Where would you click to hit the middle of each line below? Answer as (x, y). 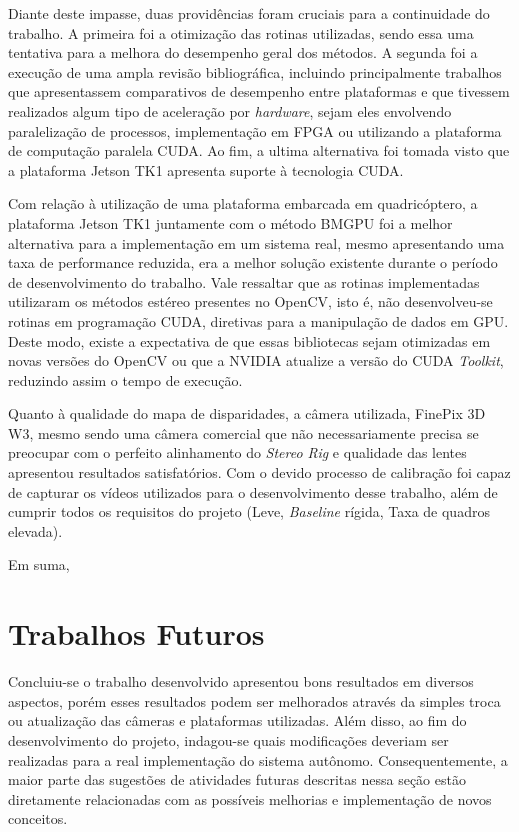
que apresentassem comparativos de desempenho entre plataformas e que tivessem (259, 91)
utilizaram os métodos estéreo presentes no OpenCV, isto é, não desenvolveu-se (250, 301)
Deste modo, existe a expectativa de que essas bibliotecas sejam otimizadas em (249, 340)
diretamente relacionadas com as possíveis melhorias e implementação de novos (250, 798)
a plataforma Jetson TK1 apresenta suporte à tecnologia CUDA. (206, 169)
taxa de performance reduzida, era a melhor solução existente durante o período (253, 262)
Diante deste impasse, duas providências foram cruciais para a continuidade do (249, 13)
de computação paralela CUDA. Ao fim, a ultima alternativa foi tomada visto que (259, 150)
